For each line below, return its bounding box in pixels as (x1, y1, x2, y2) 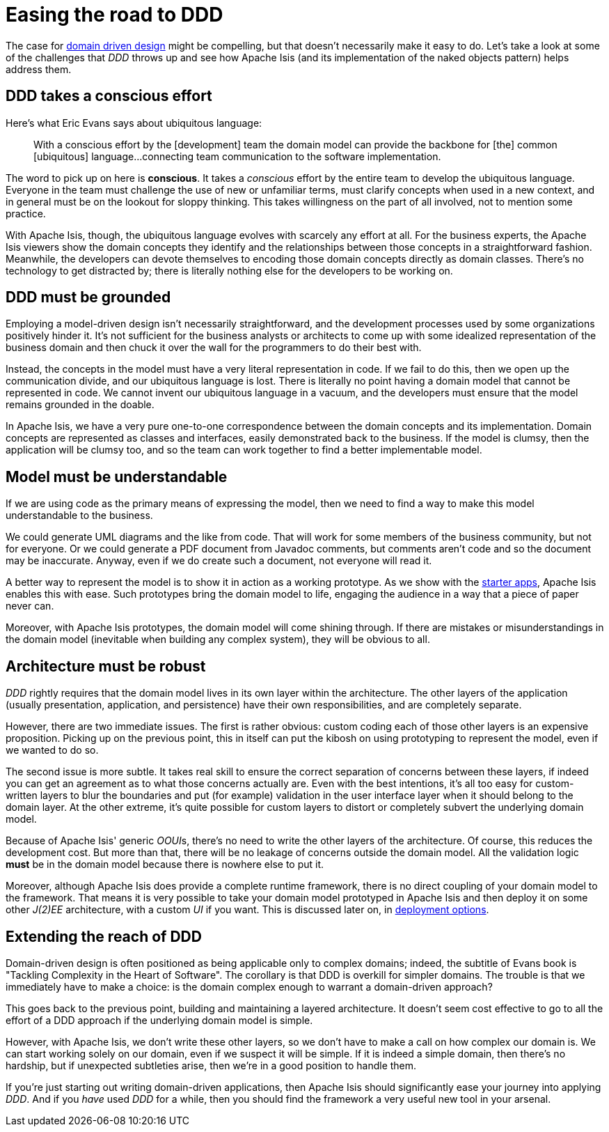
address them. (6, 63, 72, 75)
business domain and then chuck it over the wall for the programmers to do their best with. (6, 341, 422, 354)
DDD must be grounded (6, 288, 171, 307)
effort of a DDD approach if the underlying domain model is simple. (6, 1014, 313, 1026)
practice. (6, 207, 46, 219)
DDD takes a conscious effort (6, 87, 212, 105)
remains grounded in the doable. (6, 398, 155, 411)
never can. (6, 600, 54, 612)
